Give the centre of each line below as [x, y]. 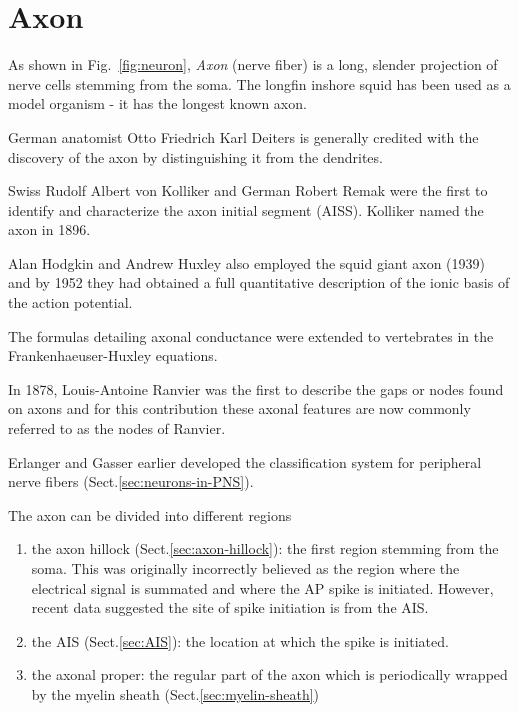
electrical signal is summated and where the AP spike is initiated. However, [262, 587]
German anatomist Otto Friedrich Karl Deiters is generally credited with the [243, 136]
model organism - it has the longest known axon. [157, 103]
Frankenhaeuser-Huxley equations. [113, 355]
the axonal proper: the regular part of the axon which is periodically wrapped [269, 674]
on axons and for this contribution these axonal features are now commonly [239, 408]
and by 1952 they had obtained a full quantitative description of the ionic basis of [259, 282]
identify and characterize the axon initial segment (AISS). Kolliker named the [246, 209]
